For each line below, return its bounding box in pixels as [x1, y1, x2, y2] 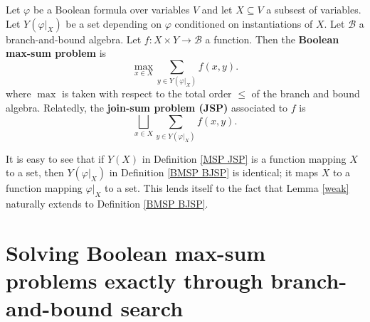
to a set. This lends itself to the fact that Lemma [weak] [105, 181, 349, 195]
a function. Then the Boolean [205, 31, 339, 46]
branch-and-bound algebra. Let [6, 31, 142, 46]
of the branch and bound [251, 86, 360, 101]
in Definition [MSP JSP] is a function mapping [142, 151, 347, 166]
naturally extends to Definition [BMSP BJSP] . [6, 196, 208, 211]
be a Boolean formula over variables [33, 2, 190, 16]
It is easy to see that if [6, 151, 105, 166]
